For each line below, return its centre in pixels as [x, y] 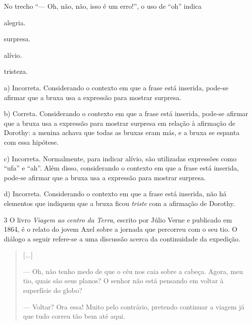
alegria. [15, 22]
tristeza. [16, 71]
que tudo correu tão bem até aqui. [74, 316]
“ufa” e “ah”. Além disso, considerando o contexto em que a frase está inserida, [121, 168]
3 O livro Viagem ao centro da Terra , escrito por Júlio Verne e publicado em [118, 219]
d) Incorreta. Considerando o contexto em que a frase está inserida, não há [115, 194]
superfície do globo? [53, 290]
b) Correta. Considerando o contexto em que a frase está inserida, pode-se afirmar [126, 113]
